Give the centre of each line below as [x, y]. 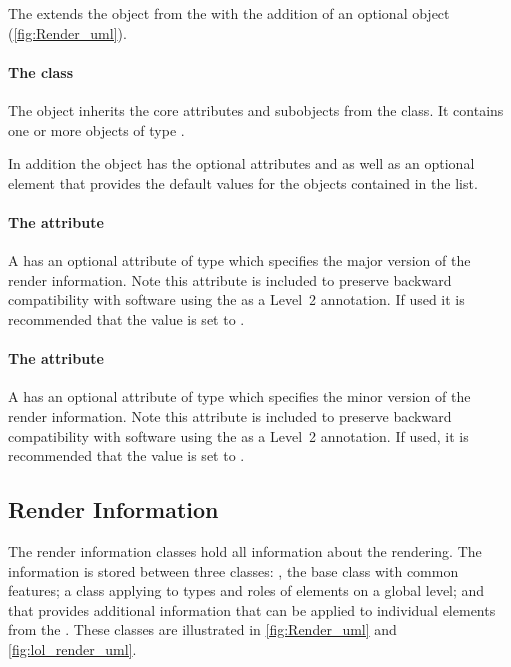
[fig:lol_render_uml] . [72, 648]
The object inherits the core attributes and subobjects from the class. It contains [256, 109]
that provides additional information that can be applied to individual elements [252, 609]
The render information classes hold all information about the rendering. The [245, 550]
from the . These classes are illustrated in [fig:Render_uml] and [202, 629]
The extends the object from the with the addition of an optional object [229, 13]
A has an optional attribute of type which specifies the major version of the [239, 260]
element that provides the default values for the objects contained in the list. [243, 182]
